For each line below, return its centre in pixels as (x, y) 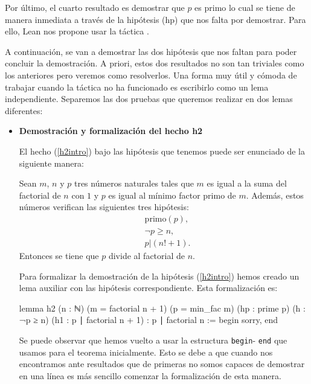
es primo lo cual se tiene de (245, 7)
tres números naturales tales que (134, 183)
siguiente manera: (51, 163)
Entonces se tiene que (59, 255)
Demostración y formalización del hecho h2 (111, 131)
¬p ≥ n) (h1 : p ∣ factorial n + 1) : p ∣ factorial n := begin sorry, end (149, 320)
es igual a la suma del (247, 183)
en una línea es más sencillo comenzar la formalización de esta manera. (150, 375)
